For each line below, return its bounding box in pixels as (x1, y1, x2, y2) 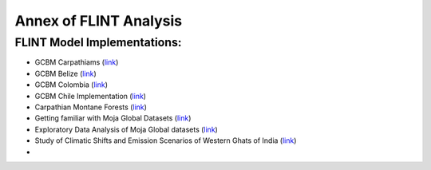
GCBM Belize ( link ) (34, 69, 97, 78)
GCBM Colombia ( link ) (34, 80, 108, 89)
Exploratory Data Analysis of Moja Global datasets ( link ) (34, 125, 219, 134)
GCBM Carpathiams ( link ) (34, 57, 119, 67)
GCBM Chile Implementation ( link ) (34, 91, 147, 101)
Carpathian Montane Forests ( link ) (34, 102, 148, 112)
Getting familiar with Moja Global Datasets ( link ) (34, 113, 192, 123)
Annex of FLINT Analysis (14, 12, 183, 30)
